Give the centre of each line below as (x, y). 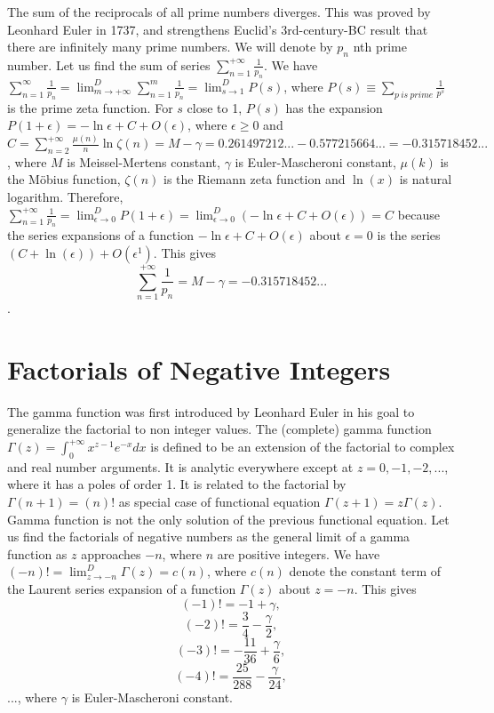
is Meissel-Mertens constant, (143, 161)
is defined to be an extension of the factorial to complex (303, 447)
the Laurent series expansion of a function (122, 589)
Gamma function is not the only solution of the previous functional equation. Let (228, 519)
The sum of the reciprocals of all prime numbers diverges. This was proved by (219, 12)
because (418, 214)
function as (37, 553)
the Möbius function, (64, 179)
